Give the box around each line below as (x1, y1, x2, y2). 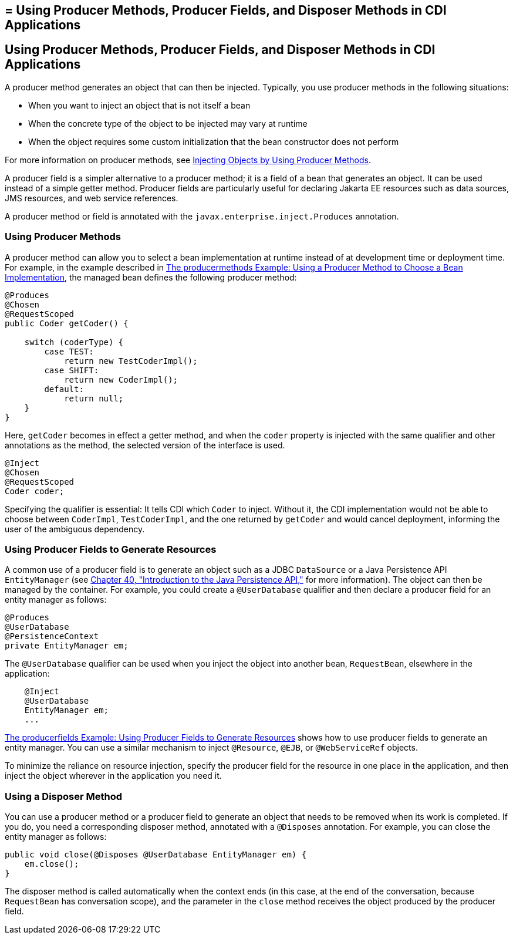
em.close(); (24, 859, 79, 869)
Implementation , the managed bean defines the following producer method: (5, 272, 297, 282)
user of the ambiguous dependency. (5, 523, 145, 534)
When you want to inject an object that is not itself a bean (28, 100, 251, 110)
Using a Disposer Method (5, 790, 123, 802)
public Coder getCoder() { (5, 318, 129, 328)
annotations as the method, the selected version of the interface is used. (5, 440, 285, 450)
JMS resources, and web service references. (5, 192, 178, 203)
